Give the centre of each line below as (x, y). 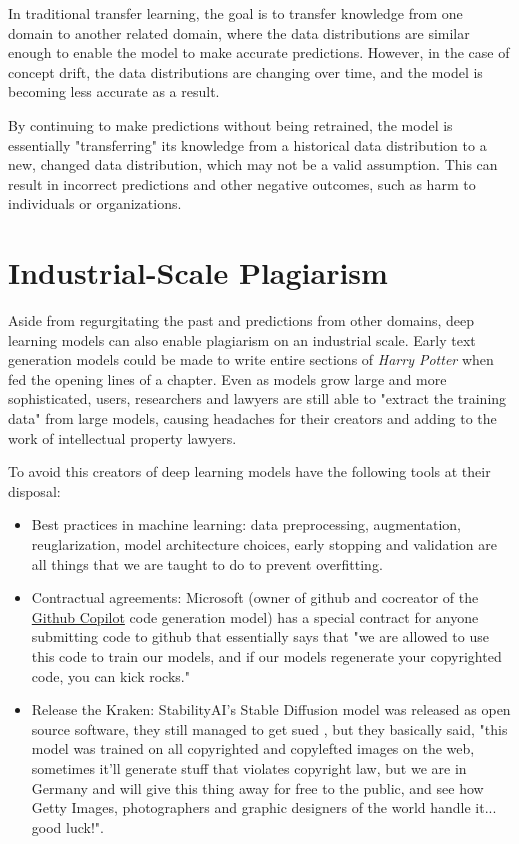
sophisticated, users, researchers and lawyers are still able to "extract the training (257, 398)
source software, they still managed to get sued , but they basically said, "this (269, 728)
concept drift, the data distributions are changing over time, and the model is (245, 71)
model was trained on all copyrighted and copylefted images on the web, (253, 748)
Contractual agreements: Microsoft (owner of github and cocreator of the (255, 597)
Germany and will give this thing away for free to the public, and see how (257, 787)
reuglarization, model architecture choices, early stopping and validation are (264, 544)
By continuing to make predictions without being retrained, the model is (230, 124)
